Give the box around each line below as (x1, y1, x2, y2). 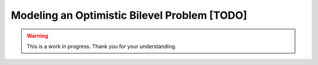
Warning (26, 32, 48, 39)
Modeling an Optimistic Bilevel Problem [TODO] (11, 9, 247, 22)
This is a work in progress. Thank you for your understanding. (26, 43, 177, 50)
